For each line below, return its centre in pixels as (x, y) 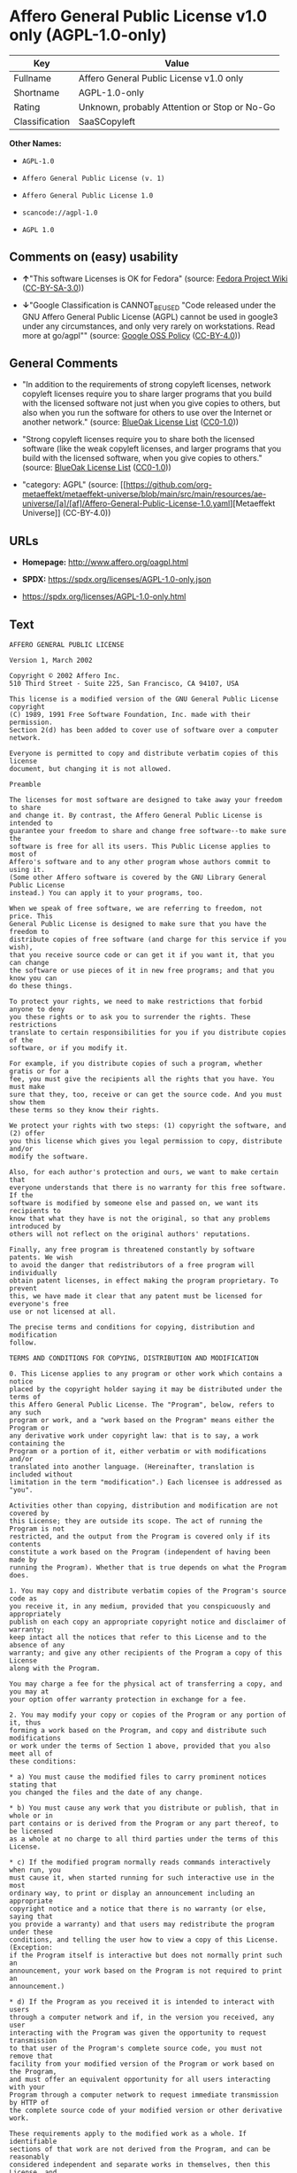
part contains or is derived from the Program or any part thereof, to (144, 1823)
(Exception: (31, 1947)
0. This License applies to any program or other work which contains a (146, 1374)
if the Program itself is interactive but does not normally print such (146, 1955)
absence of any (37, 1645)
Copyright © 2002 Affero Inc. (65, 675)
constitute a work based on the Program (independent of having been (140, 1552)
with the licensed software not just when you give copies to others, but (151, 403)
